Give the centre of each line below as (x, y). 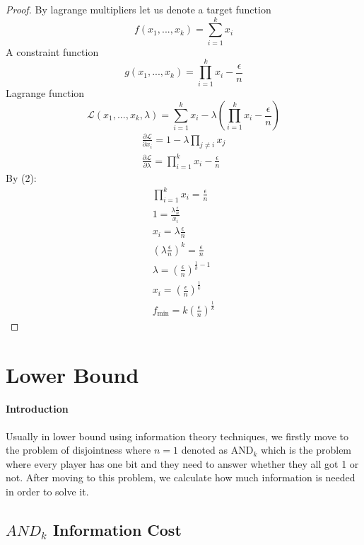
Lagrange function (45, 93)
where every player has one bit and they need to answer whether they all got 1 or (182, 463)
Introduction (37, 409)
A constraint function (52, 51)
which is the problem (306, 450)
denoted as (205, 450)
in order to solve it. (47, 491)
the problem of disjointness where (78, 450)
